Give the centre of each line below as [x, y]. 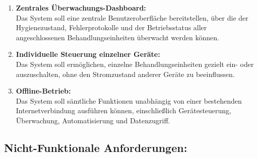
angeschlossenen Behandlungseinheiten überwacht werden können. [117, 37]
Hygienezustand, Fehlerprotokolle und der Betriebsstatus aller [111, 27]
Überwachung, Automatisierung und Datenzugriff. [93, 120]
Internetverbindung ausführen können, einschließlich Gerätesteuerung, [123, 110]
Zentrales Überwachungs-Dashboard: [81, 8]
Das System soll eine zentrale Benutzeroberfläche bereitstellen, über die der [132, 17]
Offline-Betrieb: [43, 91]
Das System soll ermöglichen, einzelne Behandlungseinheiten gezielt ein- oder [135, 64]
